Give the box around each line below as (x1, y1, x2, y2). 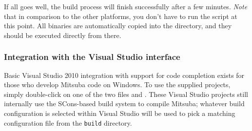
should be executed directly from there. (4, 30, 121, 40)
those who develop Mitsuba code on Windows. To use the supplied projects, (4, 79, 231, 90)
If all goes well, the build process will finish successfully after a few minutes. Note (4, 1, 248, 11)
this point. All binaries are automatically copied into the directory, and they (4, 20, 232, 31)
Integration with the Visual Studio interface (4, 51, 180, 63)
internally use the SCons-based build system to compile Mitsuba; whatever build (4, 98, 245, 109)
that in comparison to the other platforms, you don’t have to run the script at (4, 11, 237, 21)
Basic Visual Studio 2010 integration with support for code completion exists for (4, 70, 245, 80)
